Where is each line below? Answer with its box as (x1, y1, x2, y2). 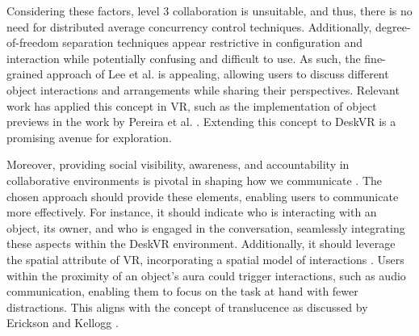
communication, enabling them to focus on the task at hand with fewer (6, 283, 358, 300)
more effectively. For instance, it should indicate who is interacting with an (6, 204, 377, 220)
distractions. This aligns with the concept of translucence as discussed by (6, 298, 368, 315)
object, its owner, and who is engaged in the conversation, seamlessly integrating (6, 219, 405, 236)
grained (6, 65, 44, 82)
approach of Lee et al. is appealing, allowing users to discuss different (46, 65, 389, 82)
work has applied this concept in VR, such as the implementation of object (6, 97, 377, 114)
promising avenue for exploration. (6, 128, 172, 145)
